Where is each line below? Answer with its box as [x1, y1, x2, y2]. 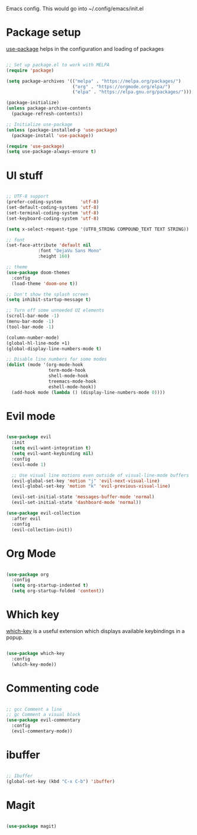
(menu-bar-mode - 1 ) [6, 319, 54, 325]
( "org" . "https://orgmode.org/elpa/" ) [72, 83, 170, 89]
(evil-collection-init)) [11, 526, 73, 532]
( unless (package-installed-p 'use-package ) [6, 127, 118, 133]
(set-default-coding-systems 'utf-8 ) [6, 204, 99, 210]
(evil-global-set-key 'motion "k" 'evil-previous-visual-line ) [11, 483, 170, 489]
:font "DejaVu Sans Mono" [37, 248, 102, 254]
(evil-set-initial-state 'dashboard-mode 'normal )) [11, 500, 142, 506]
